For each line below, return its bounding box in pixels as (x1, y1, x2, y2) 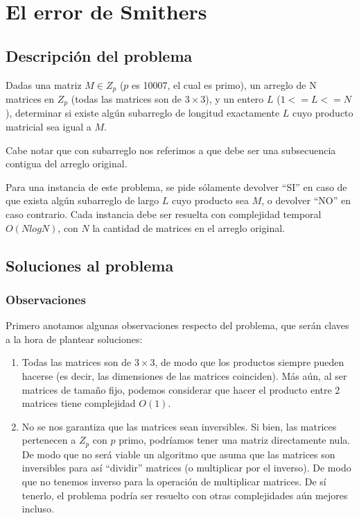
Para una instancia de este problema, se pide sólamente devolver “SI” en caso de (6, 179, 347, 194)
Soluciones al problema (6, 254, 174, 276)
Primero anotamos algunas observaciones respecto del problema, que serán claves (6, 318, 349, 333)
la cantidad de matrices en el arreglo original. (92, 220, 285, 235)
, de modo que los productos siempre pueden (155, 355, 344, 369)
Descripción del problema (6, 44, 193, 66)
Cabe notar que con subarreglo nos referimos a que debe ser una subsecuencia (6, 142, 336, 157)
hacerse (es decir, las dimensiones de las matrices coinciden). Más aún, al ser (21, 369, 347, 383)
